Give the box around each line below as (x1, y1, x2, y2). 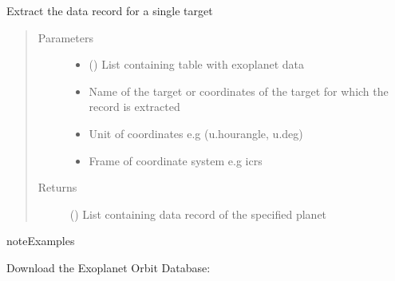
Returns (38, 179, 77, 196)
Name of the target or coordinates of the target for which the (89, 82, 389, 99)
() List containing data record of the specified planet (69, 205, 327, 222)
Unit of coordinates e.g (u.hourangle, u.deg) (89, 125, 303, 141)
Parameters (38, 29, 93, 46)
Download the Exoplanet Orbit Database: (6, 259, 211, 275)
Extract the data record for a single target (6, 2, 213, 18)
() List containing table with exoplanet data (89, 56, 304, 73)
